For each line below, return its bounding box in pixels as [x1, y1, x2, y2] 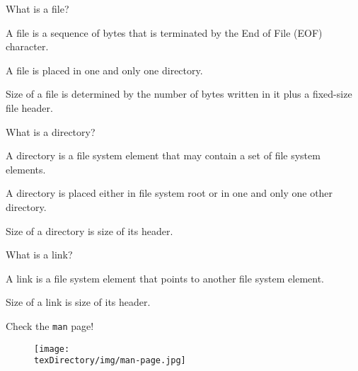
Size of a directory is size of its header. [6, 223, 173, 238]
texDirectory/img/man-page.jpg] [34, 355, 186, 366]
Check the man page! [6, 318, 94, 333]
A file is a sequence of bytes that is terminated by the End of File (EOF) [6, 25, 323, 40]
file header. [6, 100, 53, 115]
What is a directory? [6, 124, 96, 139]
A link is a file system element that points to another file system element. [6, 270, 324, 285]
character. [6, 39, 49, 54]
